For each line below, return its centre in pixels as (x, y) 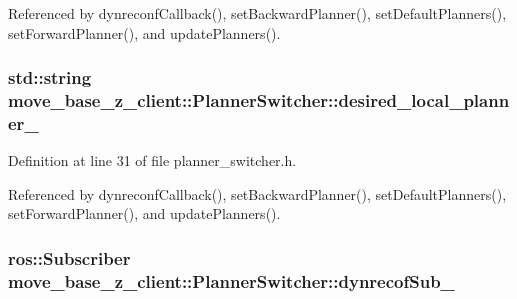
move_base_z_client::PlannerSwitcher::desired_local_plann (259, 100)
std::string (50, 77)
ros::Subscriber (69, 257)
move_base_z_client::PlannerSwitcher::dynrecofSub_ (231, 280)
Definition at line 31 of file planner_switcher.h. (152, 160)
